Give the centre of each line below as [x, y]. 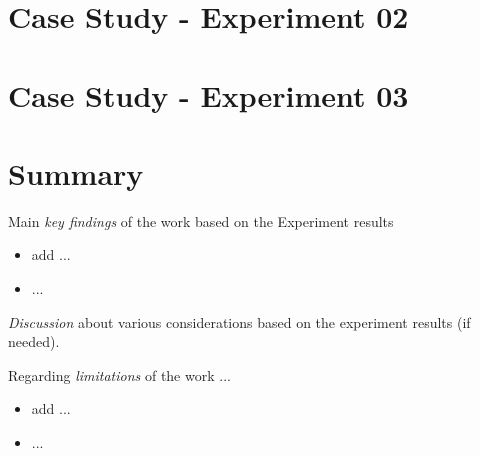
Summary [76, 172]
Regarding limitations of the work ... [119, 374]
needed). [34, 341]
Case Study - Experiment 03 [208, 94]
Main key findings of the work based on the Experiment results [201, 220]
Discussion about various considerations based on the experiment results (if [239, 321]
